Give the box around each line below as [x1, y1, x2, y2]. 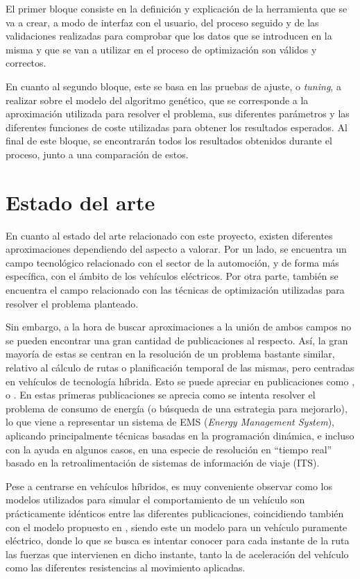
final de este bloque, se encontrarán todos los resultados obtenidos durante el [6, 133, 332, 148]
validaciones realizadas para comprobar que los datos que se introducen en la [6, 28, 332, 43]
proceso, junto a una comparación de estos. [6, 146, 189, 161]
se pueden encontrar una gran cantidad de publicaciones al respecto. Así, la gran [6, 333, 348, 347]
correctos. [6, 56, 46, 70]
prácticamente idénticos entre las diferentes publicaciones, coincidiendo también [6, 505, 344, 520]
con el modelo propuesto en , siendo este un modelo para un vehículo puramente [6, 519, 348, 534]
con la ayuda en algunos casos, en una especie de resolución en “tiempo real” [6, 442, 332, 456]
